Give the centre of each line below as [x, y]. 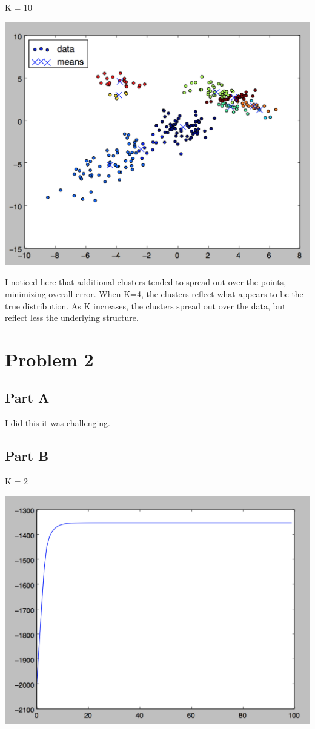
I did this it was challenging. [58, 423]
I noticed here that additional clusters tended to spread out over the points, [146, 282]
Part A [27, 397]
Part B [27, 456]
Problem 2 [49, 359]
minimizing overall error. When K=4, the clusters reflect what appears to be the [154, 293]
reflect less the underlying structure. [72, 318]
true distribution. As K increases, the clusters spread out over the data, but [145, 305]
